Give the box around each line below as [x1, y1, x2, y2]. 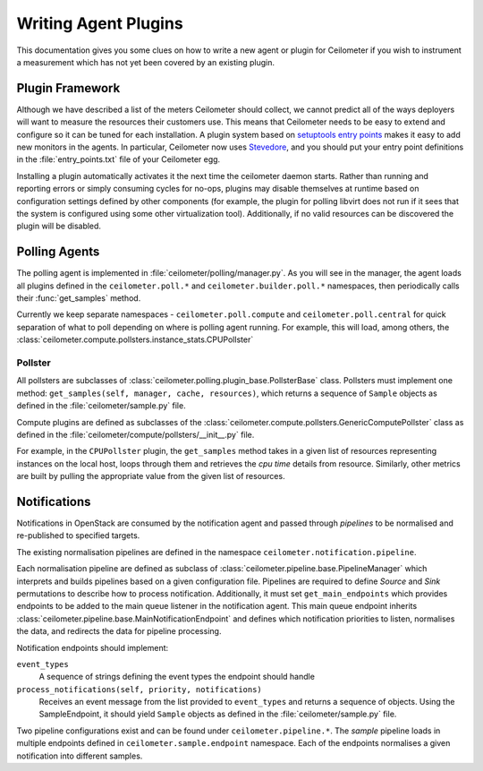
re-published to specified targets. [16, 530, 140, 541]
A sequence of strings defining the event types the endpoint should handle [38, 672, 315, 682]
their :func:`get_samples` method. [16, 293, 141, 304]
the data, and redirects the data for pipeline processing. [16, 626, 222, 637]
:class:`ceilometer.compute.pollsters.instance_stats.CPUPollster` [16, 334, 254, 345]
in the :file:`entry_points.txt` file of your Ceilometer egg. [16, 154, 221, 165]
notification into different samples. [16, 750, 143, 761]
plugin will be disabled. [16, 220, 102, 232]
